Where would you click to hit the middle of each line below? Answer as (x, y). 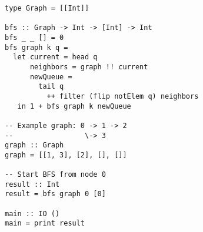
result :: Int (32, 184)
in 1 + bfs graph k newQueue (74, 106)
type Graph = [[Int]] (47, 8)
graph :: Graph (34, 145)
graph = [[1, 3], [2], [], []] (66, 155)
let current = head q (55, 57)
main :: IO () (32, 213)
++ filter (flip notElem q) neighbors (123, 96)
